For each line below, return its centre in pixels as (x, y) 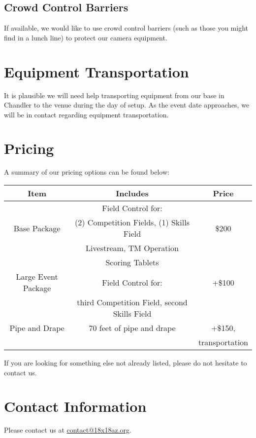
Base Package (37, 228)
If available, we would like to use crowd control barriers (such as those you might (126, 28)
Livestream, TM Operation (132, 248)
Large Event (37, 277)
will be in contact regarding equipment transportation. (86, 114)
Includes (132, 193)
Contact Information (75, 406)
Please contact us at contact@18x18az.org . (68, 430)
